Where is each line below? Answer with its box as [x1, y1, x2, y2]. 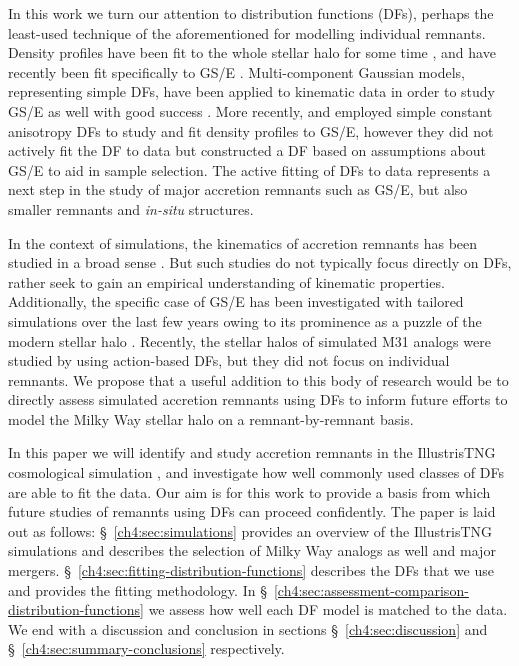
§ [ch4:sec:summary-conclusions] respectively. [8, 638, 285, 659]
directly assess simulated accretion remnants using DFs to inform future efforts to [8, 389, 508, 410]
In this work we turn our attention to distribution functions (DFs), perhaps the [8, 3, 494, 23]
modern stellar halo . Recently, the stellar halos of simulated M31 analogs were [8, 330, 491, 351]
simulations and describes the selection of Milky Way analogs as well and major [8, 540, 496, 561]
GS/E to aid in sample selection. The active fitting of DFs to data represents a [8, 159, 491, 180]
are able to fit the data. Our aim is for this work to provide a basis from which [8, 481, 491, 502]
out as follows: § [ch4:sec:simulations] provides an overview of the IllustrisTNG [8, 520, 492, 541]
